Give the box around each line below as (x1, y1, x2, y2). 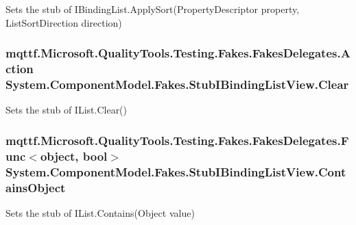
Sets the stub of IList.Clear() (5, 103, 128, 117)
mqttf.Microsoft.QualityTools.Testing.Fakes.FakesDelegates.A (5, 44, 351, 62)
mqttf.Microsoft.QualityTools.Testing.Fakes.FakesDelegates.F (5, 131, 349, 148)
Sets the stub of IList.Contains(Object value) (5, 205, 195, 220)
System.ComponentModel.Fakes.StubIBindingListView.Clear (5, 75, 349, 92)
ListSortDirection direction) (5, 15, 122, 29)
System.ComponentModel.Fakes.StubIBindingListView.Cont (5, 163, 346, 180)
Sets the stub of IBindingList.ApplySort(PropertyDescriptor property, (5, 2, 300, 16)
